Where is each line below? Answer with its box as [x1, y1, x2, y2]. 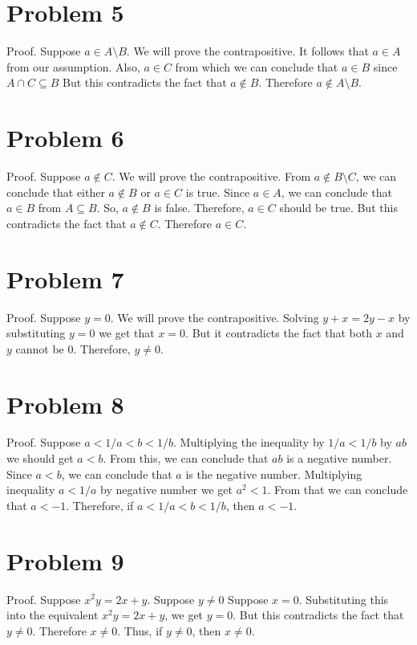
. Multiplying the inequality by [173, 434, 325, 451]
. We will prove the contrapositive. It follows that [126, 43, 369, 59]
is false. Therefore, [154, 199, 245, 216]
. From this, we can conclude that [103, 450, 269, 467]
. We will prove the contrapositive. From [111, 168, 311, 185]
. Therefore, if [66, 496, 134, 513]
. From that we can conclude [267, 481, 408, 498]
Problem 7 [6, 262, 124, 295]
